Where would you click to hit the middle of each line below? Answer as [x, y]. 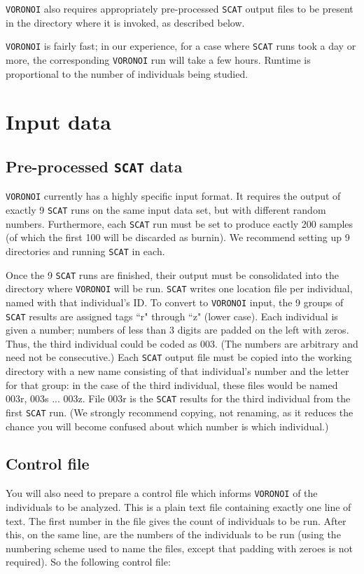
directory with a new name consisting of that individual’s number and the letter [177, 371]
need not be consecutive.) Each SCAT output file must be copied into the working [179, 357]
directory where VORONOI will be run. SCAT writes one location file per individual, [179, 288]
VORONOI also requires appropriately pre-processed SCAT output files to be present [180, 8]
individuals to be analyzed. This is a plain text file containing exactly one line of [178, 506]
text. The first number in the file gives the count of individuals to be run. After [176, 520]
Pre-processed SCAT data [94, 166]
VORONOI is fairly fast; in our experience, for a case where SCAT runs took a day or [181, 46]
